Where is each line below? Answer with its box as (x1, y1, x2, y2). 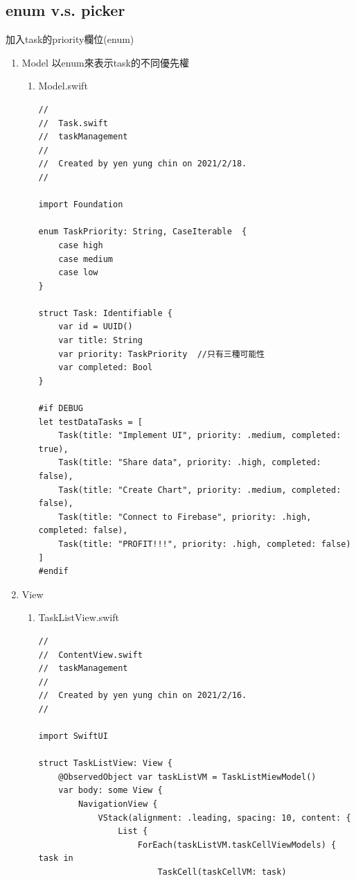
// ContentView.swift (38, 649, 143, 660)
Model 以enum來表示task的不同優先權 (21, 55, 190, 69)
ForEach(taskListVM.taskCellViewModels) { (137, 839, 337, 850)
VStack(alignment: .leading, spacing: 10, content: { (98, 812, 351, 823)
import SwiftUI (38, 731, 108, 742)
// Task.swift (38, 118, 108, 128)
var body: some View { (58, 785, 163, 796)
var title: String (58, 335, 143, 346)
